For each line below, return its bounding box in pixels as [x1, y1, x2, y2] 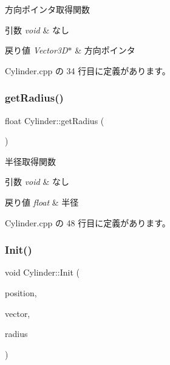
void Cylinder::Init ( [5, 266, 80, 279]
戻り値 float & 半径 [5, 195, 79, 208]
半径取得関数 [5, 155, 56, 167]
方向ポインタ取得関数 [5, 3, 90, 15]
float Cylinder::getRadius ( [5, 114, 104, 127]
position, [5, 286, 37, 299]
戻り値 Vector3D [5, 44, 68, 57]
